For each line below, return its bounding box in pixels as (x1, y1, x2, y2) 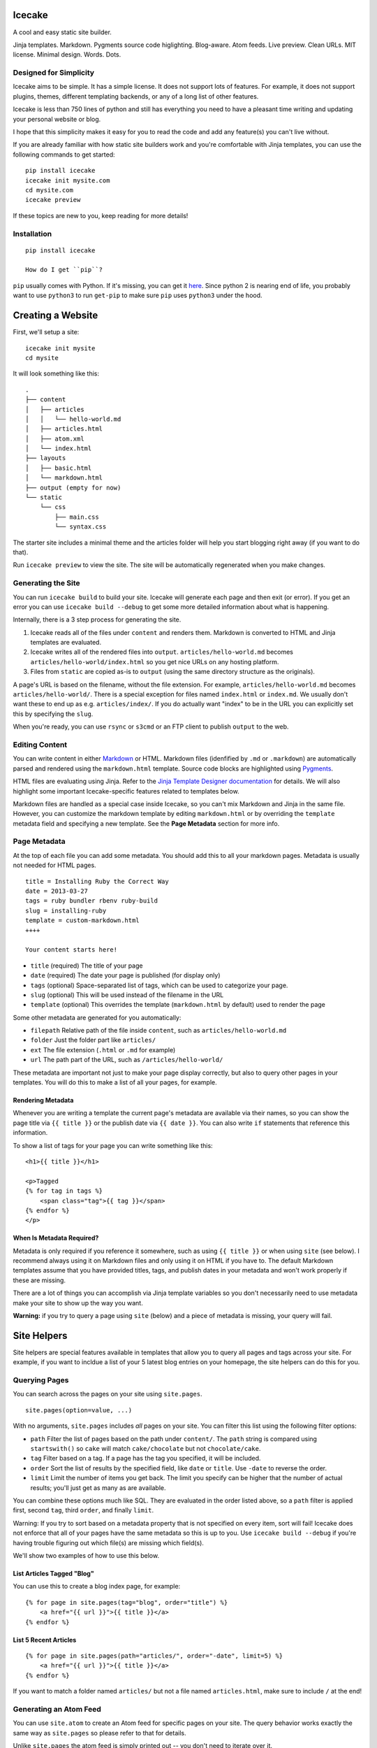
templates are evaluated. (30, 638, 101, 647)
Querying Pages (13, 1375, 69, 1385)
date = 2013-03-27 (25, 887, 89, 895)
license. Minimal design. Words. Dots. (13, 50, 121, 59)
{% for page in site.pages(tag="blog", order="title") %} (25, 1598, 228, 1606)
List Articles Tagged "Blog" (13, 1569, 94, 1577)
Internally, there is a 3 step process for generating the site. (13, 615, 182, 624)
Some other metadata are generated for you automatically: (13, 1013, 182, 1022)
